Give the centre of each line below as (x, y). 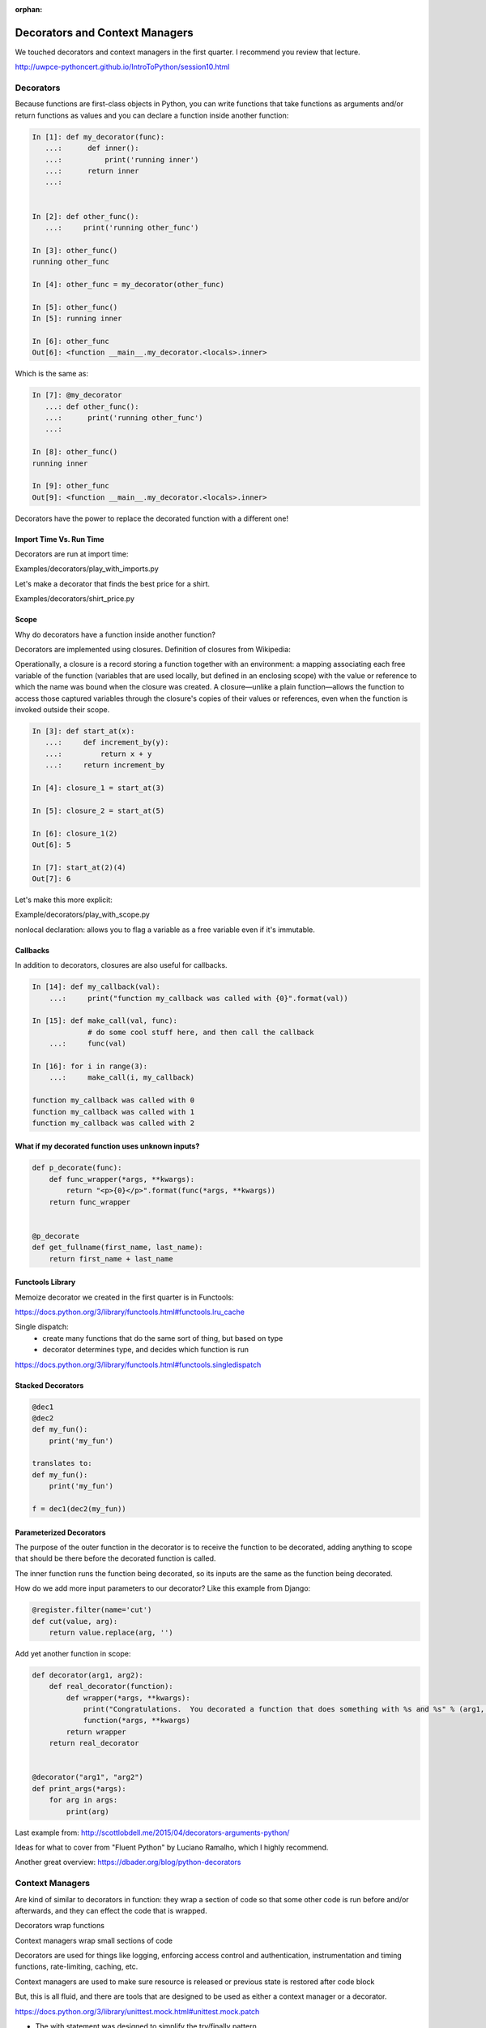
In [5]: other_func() (75, 307)
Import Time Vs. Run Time (60, 539)
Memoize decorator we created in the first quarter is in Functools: (124, 1297)
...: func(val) (88, 1044)
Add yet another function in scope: (73, 1653)
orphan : (29, 9)
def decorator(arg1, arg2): (87, 1675)
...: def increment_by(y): (107, 743)
